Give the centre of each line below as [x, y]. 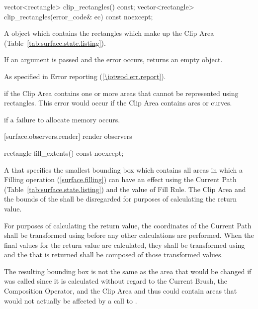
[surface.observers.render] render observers [68, 136]
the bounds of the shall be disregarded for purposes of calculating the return [121, 199]
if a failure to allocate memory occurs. [62, 119]
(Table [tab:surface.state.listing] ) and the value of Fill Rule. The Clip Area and [125, 189]
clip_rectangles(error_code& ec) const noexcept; [79, 16]
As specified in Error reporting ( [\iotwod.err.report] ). [85, 76]
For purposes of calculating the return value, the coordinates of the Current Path [128, 225]
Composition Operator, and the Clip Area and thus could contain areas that [121, 291]
